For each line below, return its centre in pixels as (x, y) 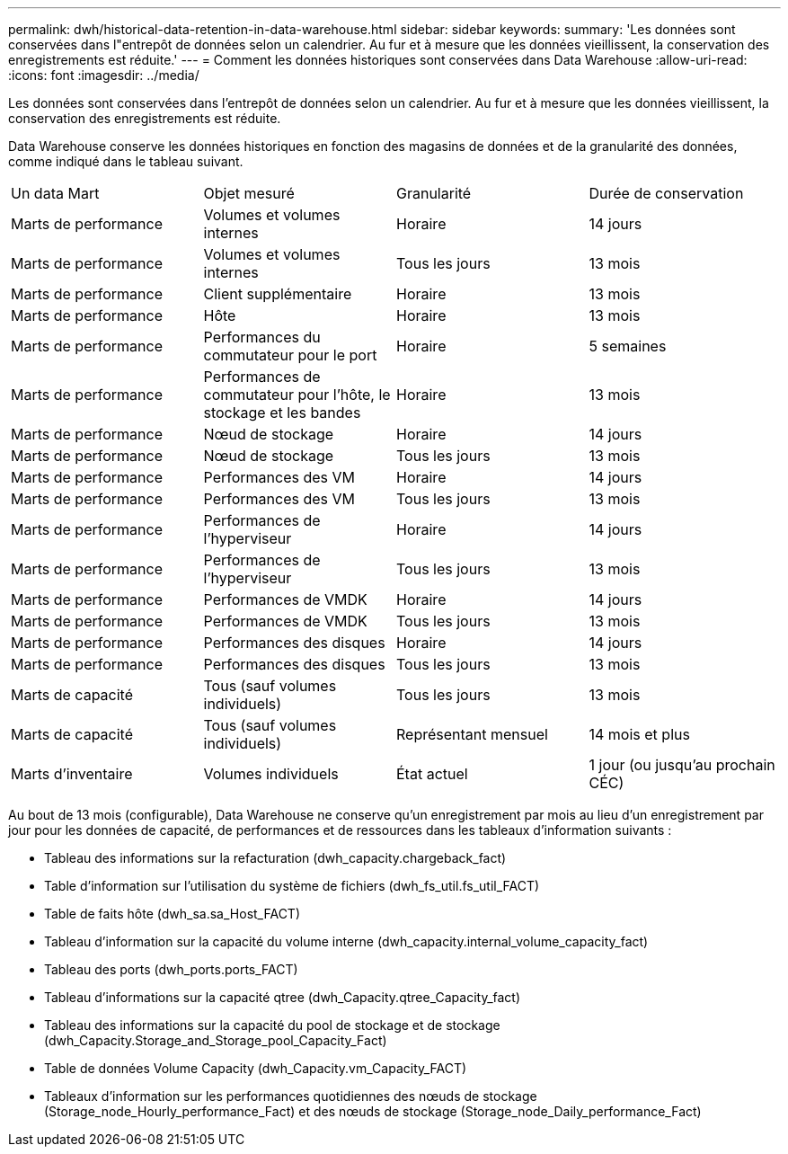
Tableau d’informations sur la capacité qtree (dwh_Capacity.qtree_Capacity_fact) (283, 997)
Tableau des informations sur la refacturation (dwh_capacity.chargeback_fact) (275, 858)
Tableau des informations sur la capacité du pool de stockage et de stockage (272, 1025)
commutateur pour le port (290, 355)
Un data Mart (55, 193)
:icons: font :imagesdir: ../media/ (104, 75)
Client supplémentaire (278, 294)
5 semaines (628, 346)
